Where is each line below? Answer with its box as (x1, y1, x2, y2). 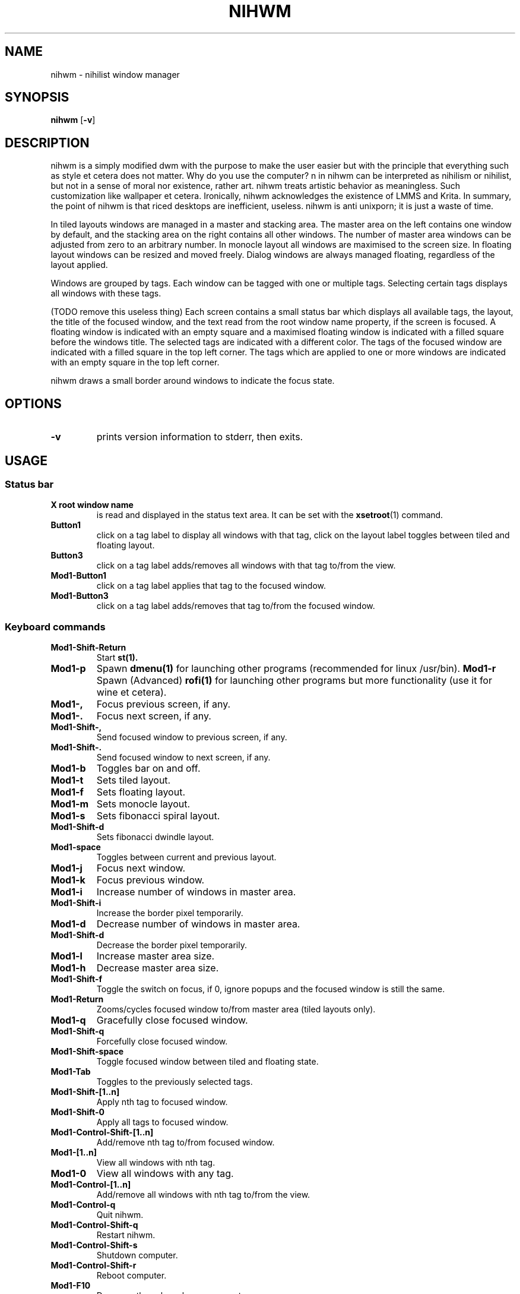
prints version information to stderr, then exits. (96, 431, 303, 443)
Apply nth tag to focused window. (96, 1097, 228, 1107)
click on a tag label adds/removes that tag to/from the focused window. (96, 601, 375, 611)
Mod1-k (50, 874, 85, 886)
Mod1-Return (50, 994, 104, 1005)
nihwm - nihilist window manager (50, 69, 180, 80)
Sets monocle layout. (96, 798, 191, 810)
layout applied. (50, 260, 108, 270)
